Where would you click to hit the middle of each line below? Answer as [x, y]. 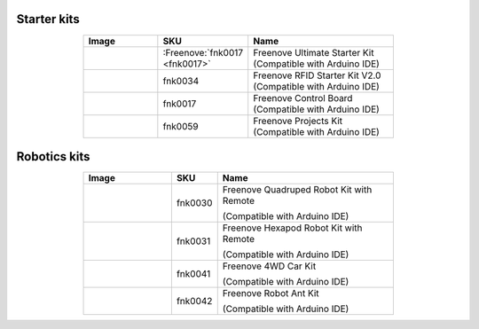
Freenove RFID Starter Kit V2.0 [317, 75]
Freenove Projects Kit [298, 121]
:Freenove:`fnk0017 [203, 52]
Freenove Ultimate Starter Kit [314, 52]
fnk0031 [193, 241]
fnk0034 [181, 81]
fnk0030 [194, 203]
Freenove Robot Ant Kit [271, 294]
